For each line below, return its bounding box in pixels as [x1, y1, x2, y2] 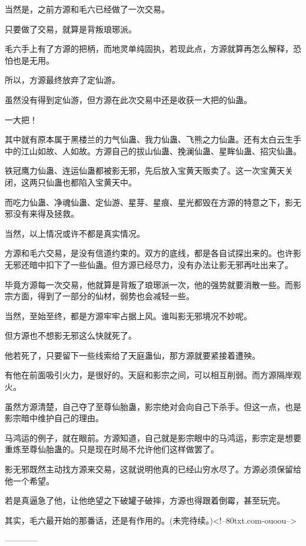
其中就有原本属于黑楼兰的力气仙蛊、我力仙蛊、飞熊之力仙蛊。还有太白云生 [5, 133, 293, 145]
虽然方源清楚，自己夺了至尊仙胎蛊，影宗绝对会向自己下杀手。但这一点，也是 [5, 400, 301, 412]
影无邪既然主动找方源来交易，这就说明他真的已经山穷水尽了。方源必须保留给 [5, 463, 301, 475]
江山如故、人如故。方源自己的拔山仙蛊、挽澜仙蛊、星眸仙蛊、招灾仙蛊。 [21, 144, 301, 157]
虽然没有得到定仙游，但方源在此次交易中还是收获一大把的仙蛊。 [5, 93, 252, 105]
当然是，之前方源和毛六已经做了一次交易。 [5, 3, 169, 15]
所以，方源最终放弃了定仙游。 [5, 74, 120, 86]
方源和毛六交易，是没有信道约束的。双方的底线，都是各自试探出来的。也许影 [5, 247, 301, 259]
